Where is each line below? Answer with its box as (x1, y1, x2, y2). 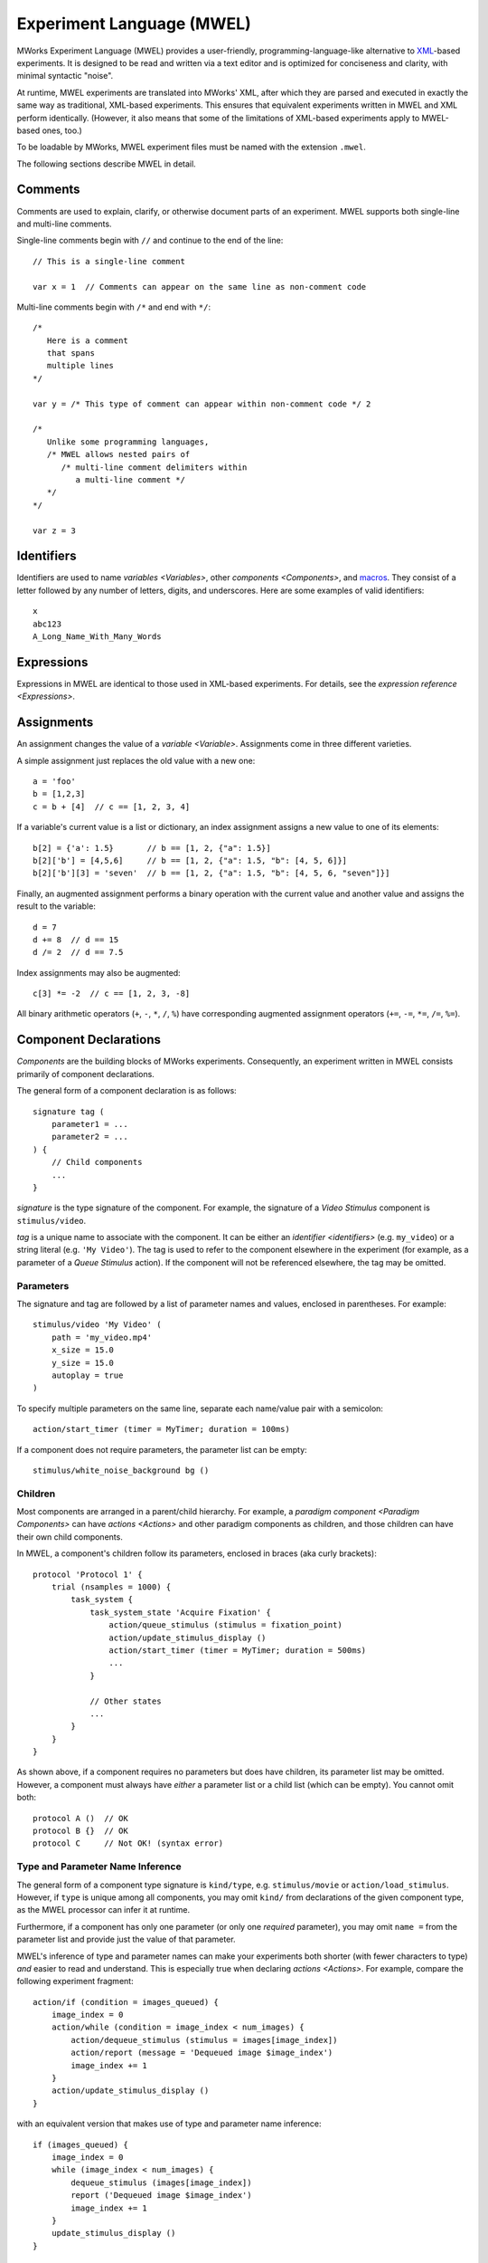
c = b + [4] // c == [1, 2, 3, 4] (33, 801, 191, 812)
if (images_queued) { (33, 2139, 128, 2150)
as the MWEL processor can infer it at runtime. (16, 1905, 190, 1915)
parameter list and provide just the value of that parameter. (16, 1934, 236, 1945)
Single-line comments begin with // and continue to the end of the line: (16, 235, 284, 246)
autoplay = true (51, 1370, 124, 1380)
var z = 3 (33, 525, 76, 536)
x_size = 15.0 (51, 1345, 115, 1355)
